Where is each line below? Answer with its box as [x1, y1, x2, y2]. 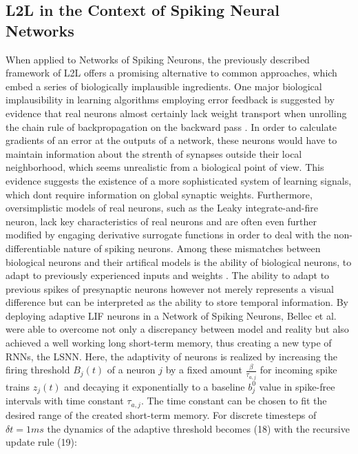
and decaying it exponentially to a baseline [64, 379, 245, 393]
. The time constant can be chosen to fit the [140, 393, 327, 408]
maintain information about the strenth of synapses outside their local [6, 146, 302, 161]
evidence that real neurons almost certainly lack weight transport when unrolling [6, 105, 347, 120]
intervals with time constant [6, 393, 124, 408]
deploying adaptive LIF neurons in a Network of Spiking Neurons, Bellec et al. [6, 308, 337, 322]
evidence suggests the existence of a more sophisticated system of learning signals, [6, 173, 352, 187]
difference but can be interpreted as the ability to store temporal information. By [6, 295, 348, 309]
